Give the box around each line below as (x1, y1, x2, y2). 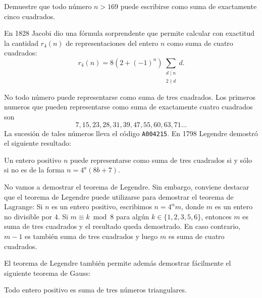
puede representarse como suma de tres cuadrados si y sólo (70, 154, 252, 165)
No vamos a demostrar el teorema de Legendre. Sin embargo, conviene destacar (4, 181, 249, 192)
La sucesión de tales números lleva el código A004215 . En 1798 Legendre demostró (4, 128, 258, 138)
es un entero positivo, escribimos (51, 201, 152, 212)
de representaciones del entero (66, 37, 159, 48)
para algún (116, 211, 149, 221)
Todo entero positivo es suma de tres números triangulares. (4, 284, 187, 295)
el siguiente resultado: (4, 138, 71, 148)
